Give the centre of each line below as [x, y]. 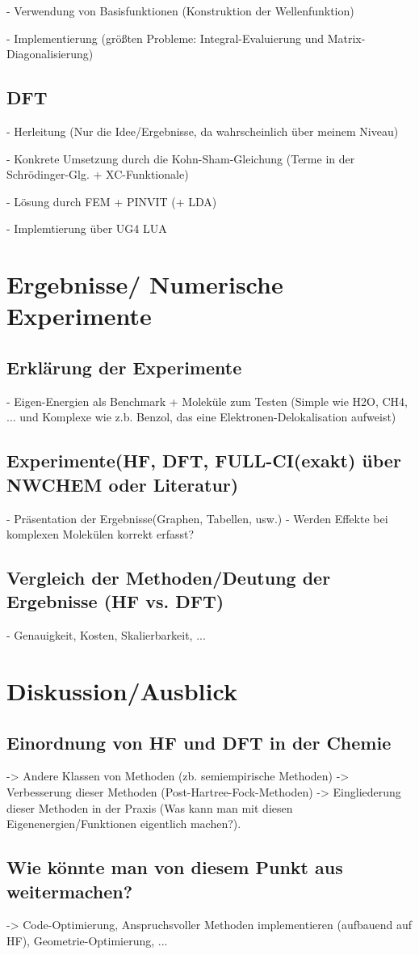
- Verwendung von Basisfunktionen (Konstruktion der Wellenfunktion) [180, 11]
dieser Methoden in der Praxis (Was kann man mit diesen [150, 807]
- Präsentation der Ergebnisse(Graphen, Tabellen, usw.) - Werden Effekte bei [197, 518]
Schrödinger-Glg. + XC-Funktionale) [98, 174]
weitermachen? [70, 891]
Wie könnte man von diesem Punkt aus [175, 867]
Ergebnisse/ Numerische [145, 284]
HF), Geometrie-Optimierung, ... [87, 941]
